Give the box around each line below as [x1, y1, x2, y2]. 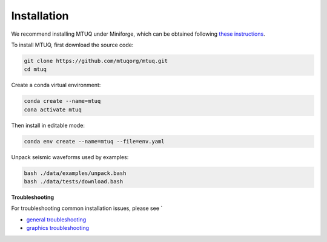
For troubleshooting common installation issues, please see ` [11, 204, 163, 212]
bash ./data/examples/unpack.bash [24, 169, 127, 177]
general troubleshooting [26, 215, 87, 223]
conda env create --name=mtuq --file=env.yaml [24, 138, 165, 145]
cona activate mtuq [24, 106, 82, 113]
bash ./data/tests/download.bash [24, 178, 124, 185]
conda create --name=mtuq [24, 97, 101, 105]
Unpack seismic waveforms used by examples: [11, 153, 129, 160]
